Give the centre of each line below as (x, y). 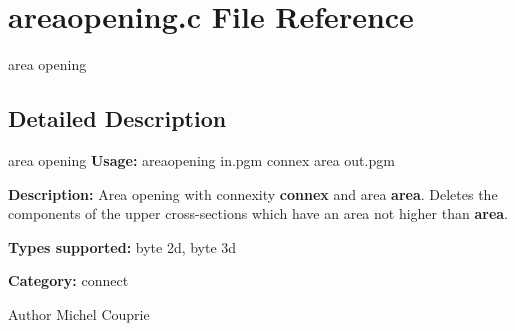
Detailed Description (117, 118)
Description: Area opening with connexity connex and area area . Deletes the (253, 193)
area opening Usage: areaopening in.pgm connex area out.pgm (201, 159)
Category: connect (68, 280)
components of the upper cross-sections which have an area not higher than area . (258, 213)
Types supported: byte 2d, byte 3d (122, 246)
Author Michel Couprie (79, 313)
